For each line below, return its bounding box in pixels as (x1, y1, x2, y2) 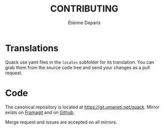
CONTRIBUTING (50, 3, 119, 15)
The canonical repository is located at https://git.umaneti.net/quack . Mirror (5, 104, 159, 110)
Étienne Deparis (67, 20, 101, 26)
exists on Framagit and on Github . (5, 109, 75, 115)
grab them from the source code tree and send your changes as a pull (5, 64, 150, 70)
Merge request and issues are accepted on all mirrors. (5, 119, 117, 125)
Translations (5, 42, 59, 54)
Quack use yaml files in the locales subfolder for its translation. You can (5, 59, 154, 65)
